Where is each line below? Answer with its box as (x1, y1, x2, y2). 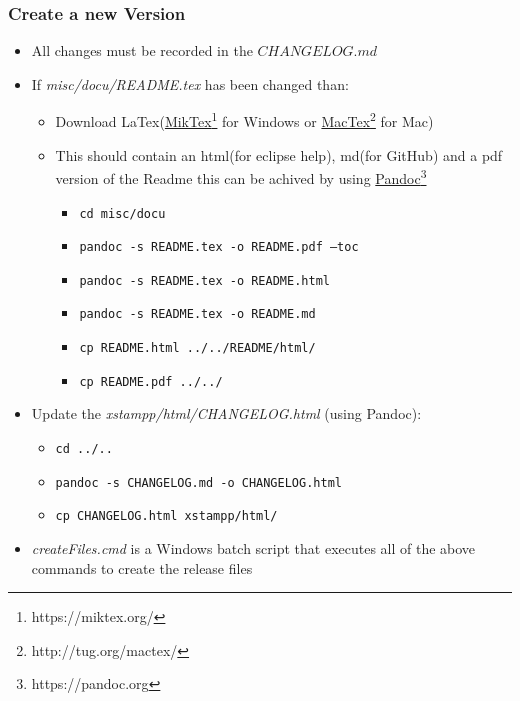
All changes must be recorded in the (31, 40, 253, 61)
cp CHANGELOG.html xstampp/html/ (55, 509, 278, 524)
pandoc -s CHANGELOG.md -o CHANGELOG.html (55, 475, 342, 490)
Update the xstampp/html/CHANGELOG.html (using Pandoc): (31, 403, 422, 424)
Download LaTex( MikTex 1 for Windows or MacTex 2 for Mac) (55, 108, 434, 132)
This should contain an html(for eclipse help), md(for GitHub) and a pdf (55, 144, 503, 165)
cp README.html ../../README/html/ (79, 341, 316, 356)
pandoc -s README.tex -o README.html (79, 273, 330, 288)
